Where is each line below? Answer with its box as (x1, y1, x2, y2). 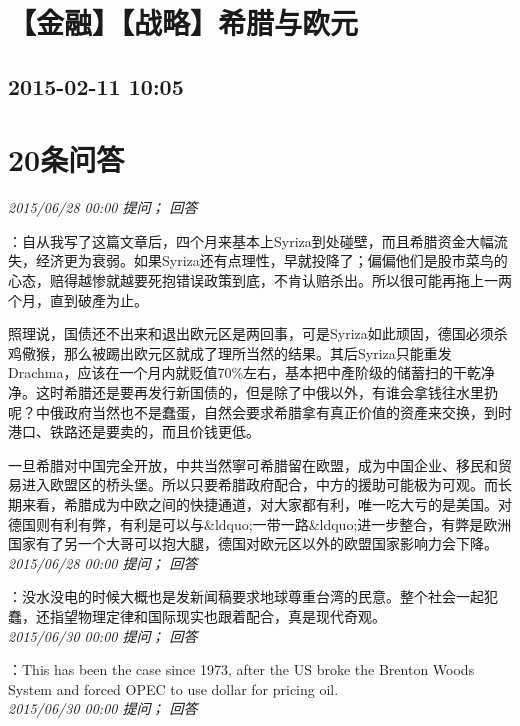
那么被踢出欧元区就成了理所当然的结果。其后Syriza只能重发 (63, 342, 452, 363)
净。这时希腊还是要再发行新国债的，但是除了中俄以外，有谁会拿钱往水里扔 (8, 382, 498, 403)
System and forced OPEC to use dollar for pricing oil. (8, 678, 339, 699)
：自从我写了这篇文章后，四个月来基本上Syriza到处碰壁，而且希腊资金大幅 (8, 230, 494, 251)
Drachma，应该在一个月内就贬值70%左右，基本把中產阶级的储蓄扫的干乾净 (8, 362, 496, 383)
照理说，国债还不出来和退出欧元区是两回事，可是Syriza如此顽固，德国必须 (8, 323, 494, 344)
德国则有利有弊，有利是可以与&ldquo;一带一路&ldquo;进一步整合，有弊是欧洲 (8, 513, 512, 534)
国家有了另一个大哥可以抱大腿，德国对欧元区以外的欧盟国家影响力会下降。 (8, 533, 498, 554)
